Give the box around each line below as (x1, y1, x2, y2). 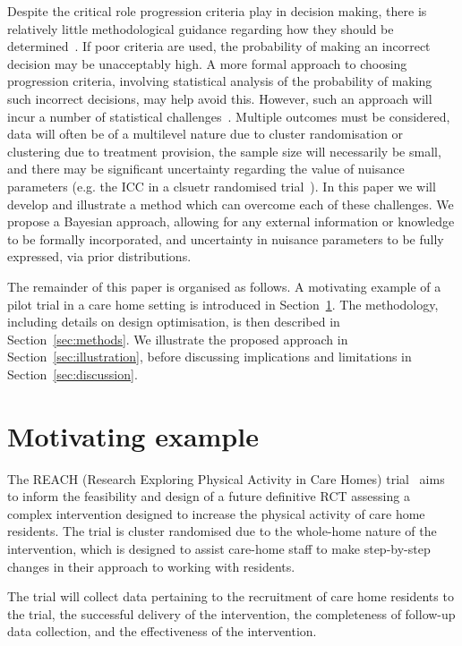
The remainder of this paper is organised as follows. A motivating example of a (7, 276, 441, 295)
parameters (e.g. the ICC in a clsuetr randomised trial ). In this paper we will (7, 176, 436, 195)
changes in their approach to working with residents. (7, 557, 295, 575)
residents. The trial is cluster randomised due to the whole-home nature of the (7, 522, 437, 540)
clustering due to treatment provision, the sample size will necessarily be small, (7, 141, 441, 160)
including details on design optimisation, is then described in (7, 312, 340, 331)
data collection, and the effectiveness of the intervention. (7, 622, 317, 641)
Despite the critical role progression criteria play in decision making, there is (7, 2, 427, 20)
